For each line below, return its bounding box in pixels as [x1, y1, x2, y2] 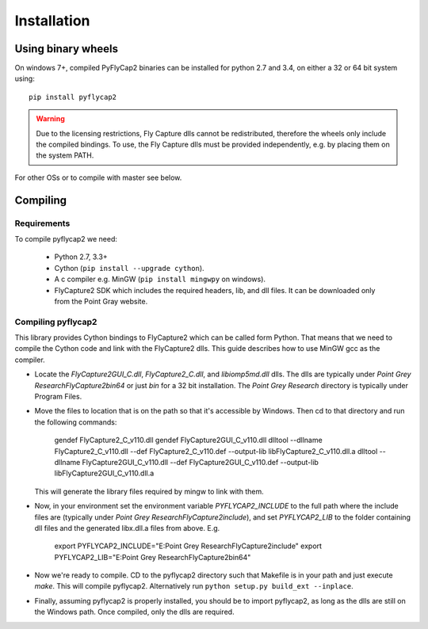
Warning [36, 114, 65, 124]
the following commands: [34, 417, 117, 427]
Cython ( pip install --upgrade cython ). [54, 263, 205, 273]
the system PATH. [36, 151, 94, 160]
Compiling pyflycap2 [14, 316, 97, 327]
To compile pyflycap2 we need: [14, 234, 118, 243]
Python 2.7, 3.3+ [54, 252, 108, 261]
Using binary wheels [14, 42, 119, 55]
